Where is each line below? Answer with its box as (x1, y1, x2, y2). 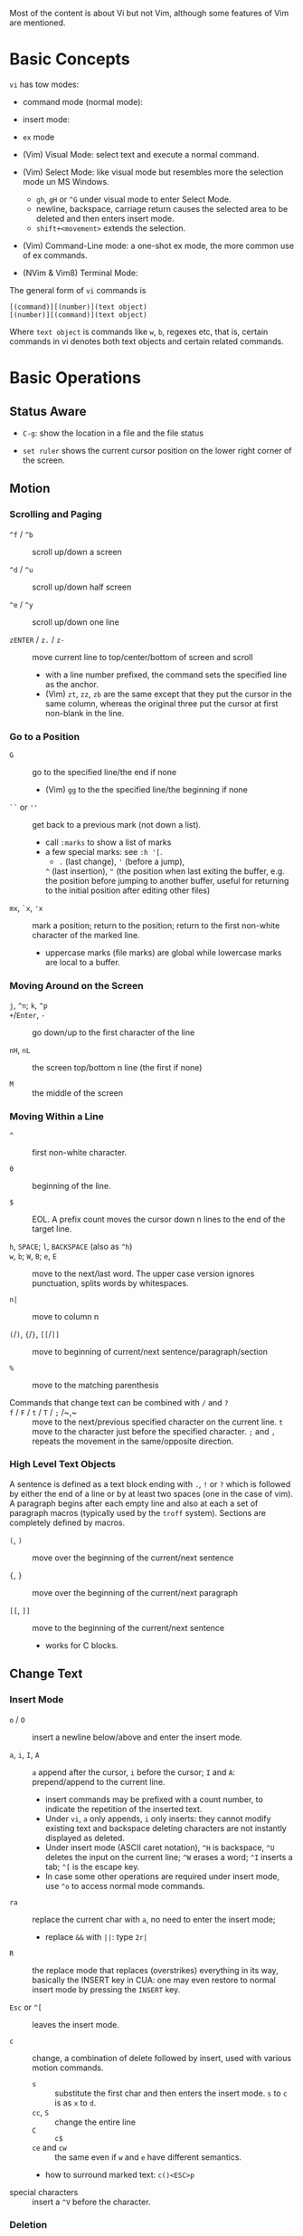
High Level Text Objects (9, 1458, 116, 1471)
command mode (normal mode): (22, 96, 143, 107)
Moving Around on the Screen (9, 979, 144, 992)
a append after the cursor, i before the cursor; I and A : (32, 1766, 235, 1778)
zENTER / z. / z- (9, 634, 65, 645)
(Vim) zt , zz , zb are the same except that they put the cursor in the (44, 688, 292, 699)
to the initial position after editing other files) (44, 885, 211, 896)
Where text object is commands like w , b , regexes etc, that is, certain (9, 326, 269, 337)
